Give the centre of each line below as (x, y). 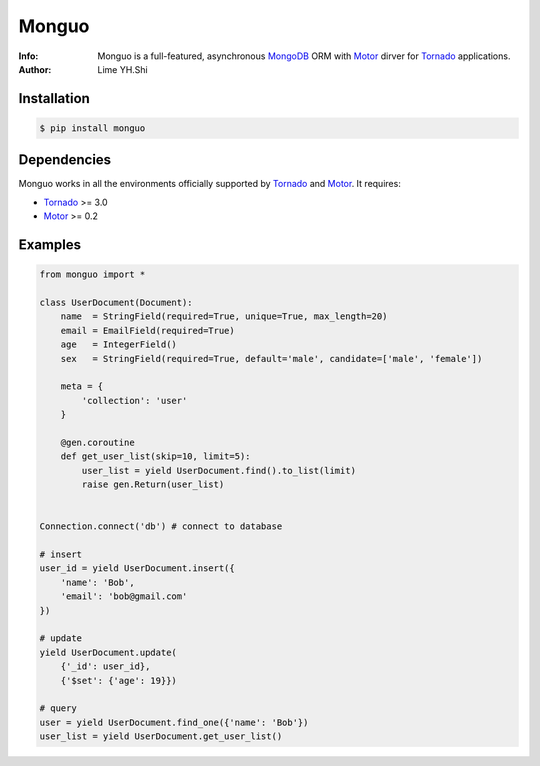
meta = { (82, 386)
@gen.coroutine (97, 442)
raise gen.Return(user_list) (153, 484)
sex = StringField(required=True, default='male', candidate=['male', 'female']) (271, 358)
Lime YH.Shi (123, 69)
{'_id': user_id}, (105, 666)
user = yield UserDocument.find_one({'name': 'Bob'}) (174, 722)
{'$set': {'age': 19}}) (118, 680)
